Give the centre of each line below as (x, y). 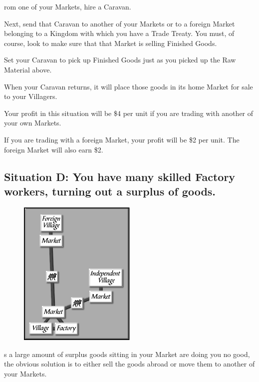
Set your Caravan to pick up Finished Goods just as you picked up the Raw (120, 60)
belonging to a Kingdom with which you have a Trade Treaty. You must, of (119, 33)
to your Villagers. (31, 96)
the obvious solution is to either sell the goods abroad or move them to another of (129, 364)
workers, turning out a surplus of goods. (110, 191)
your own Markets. (33, 123)
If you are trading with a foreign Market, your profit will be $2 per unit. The (122, 139)
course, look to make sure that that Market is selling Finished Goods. (111, 43)
